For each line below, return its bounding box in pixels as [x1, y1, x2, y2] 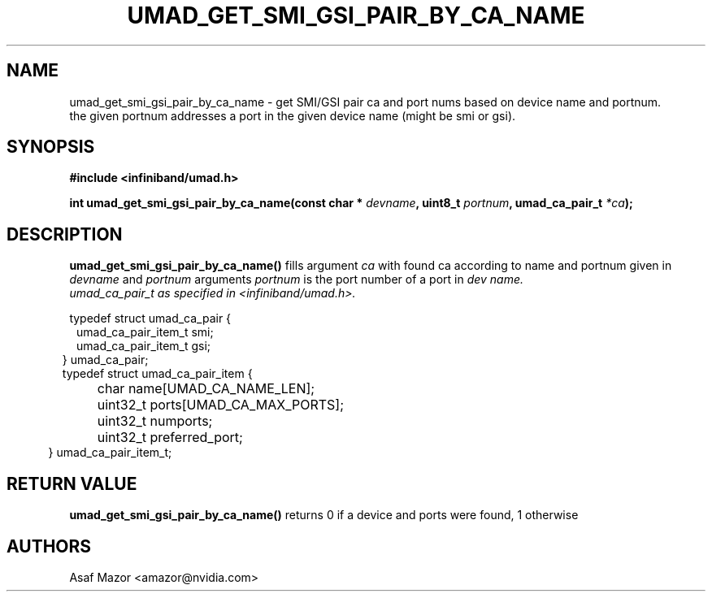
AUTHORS [7, 535, 92, 557]
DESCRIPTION [7, 223, 123, 245]
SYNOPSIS [7, 136, 95, 158]
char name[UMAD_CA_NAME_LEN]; [97, 380, 315, 397]
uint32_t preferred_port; [97, 429, 243, 446]
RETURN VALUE [7, 473, 137, 494]
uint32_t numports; [97, 413, 213, 430]
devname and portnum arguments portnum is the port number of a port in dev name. [69, 272, 524, 287]
